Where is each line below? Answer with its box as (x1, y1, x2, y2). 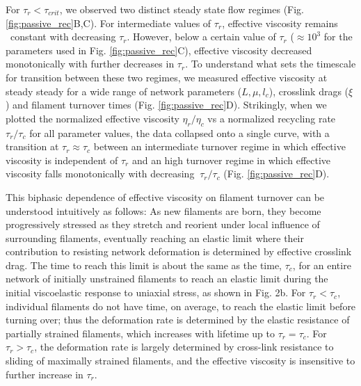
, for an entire (292, 257, 351, 272)
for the (323, 29, 353, 44)
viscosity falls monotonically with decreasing (6, 166, 195, 181)
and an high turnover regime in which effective (131, 152, 331, 167)
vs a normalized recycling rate (207, 111, 336, 125)
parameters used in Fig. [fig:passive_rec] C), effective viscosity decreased (6, 42, 312, 57)
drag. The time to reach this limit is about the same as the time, (6, 257, 282, 272)
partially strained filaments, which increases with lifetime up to (6, 325, 275, 340)
